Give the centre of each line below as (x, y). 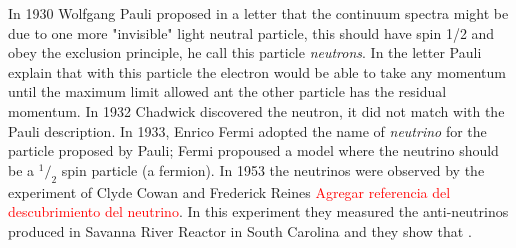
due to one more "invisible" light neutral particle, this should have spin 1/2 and (251, 32)
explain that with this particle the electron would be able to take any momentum (257, 71)
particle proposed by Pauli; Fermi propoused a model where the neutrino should (253, 150)
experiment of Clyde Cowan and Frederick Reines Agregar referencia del (229, 191)
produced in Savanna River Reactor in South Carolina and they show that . (240, 230)
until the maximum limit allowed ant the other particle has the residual (227, 91)
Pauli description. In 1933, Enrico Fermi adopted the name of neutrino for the (247, 130)
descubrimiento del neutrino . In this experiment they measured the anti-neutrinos (258, 211)
